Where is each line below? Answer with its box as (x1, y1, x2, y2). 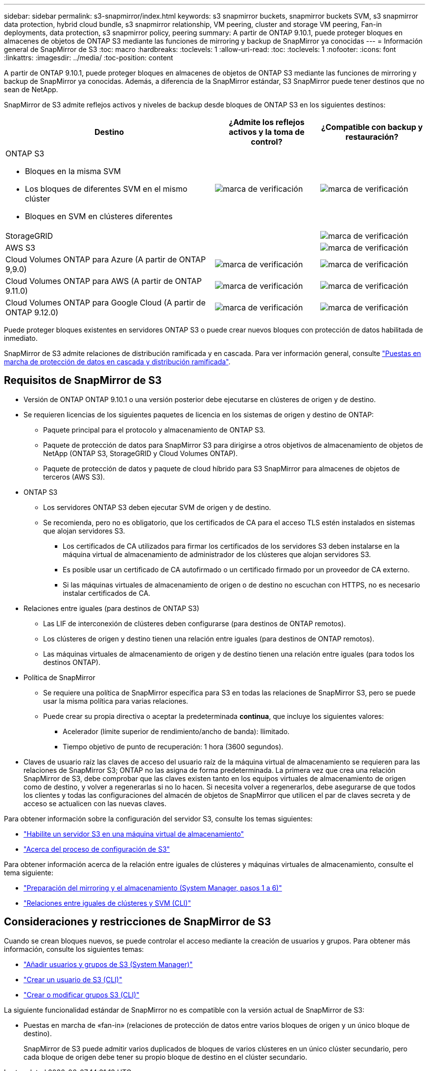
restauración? (345, 132, 399, 142)
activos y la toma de (229, 127, 305, 137)
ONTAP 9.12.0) (5, 307, 59, 317)
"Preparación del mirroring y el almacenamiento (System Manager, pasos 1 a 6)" (24, 883, 282, 892)
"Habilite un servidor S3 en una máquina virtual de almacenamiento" (24, 829, 244, 838)
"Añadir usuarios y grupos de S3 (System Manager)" (24, 960, 193, 969)
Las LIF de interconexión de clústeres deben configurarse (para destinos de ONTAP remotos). (43, 619, 346, 628)
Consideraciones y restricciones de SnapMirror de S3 (4, 916, 271, 928)
